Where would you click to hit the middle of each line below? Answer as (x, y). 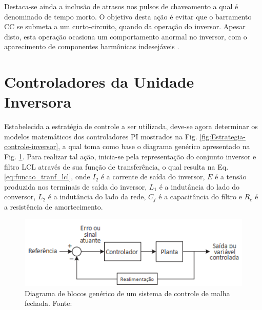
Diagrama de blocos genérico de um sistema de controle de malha (127, 293)
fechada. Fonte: (48, 303)
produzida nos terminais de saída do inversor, (76, 186)
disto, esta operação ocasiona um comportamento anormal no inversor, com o (126, 36)
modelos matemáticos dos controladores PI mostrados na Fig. (101, 136)
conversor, (20, 197)
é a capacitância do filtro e (200, 197)
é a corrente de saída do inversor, (153, 177)
